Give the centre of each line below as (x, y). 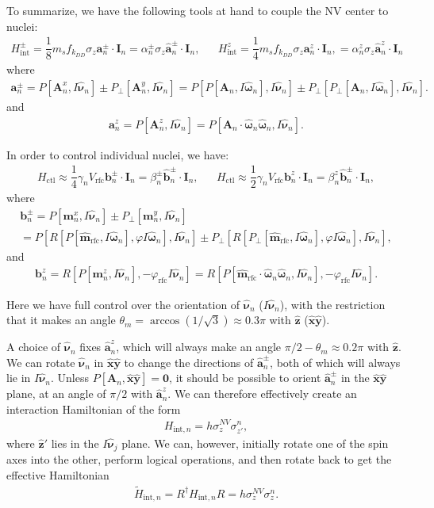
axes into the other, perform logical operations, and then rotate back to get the (199, 459)
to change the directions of (189, 362)
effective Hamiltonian (58, 475)
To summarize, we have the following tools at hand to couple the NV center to (198, 10)
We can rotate (41, 362)
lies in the (75, 443)
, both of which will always (335, 362)
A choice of (34, 347)
